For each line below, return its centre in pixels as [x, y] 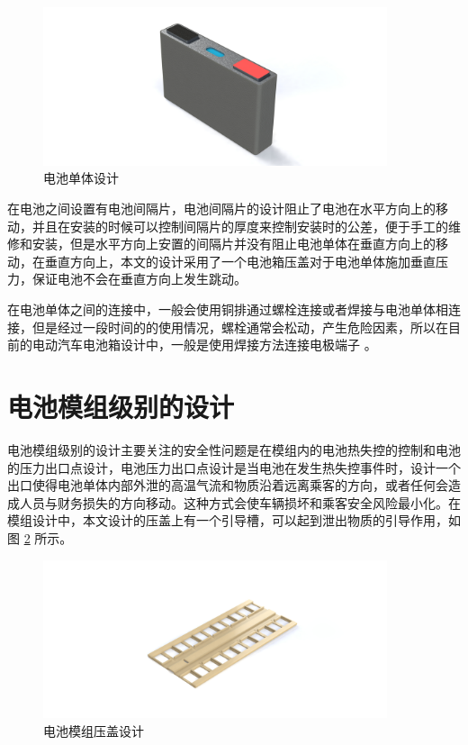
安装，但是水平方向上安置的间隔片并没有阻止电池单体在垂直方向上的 [234, 244]
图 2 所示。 [40, 537]
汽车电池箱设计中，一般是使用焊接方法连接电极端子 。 [217, 345]
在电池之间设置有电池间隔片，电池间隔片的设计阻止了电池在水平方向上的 [221, 209]
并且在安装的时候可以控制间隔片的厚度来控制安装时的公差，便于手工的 [240, 226]
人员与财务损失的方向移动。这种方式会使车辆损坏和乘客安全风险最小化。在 [240, 502]
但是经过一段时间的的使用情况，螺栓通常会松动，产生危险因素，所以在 [240, 327]
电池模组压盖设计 [94, 731]
